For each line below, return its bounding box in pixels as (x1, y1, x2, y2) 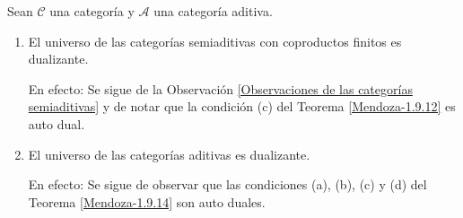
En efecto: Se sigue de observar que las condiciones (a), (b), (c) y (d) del (28, 175, 427, 194)
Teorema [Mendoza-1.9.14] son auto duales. (28, 192, 266, 211)
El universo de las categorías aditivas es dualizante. (28, 144, 310, 163)
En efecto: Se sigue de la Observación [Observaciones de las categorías (28, 79, 413, 98)
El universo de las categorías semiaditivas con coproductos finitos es (28, 31, 402, 50)
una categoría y (49, 2, 135, 20)
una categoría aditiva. (153, 2, 273, 20)
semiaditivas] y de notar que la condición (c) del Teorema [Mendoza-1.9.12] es (28, 97, 456, 116)
